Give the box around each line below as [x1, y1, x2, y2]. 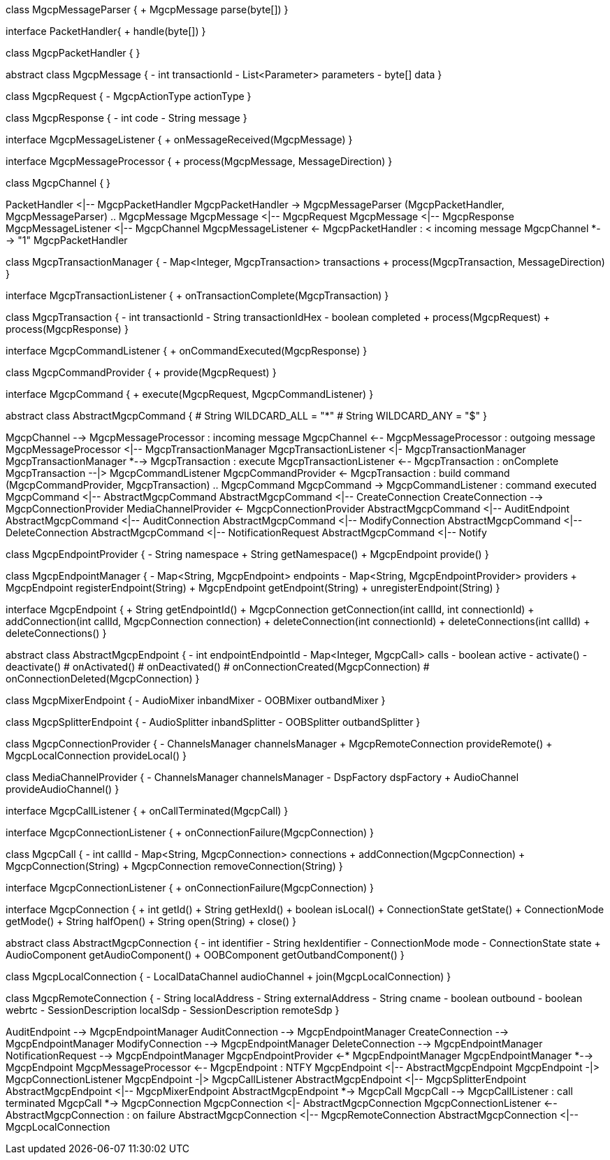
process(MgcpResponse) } [6, 323, 129, 335]
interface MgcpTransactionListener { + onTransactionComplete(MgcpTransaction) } [6, 289, 389, 301]
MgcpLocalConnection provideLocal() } [6, 750, 187, 761]
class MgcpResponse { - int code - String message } [6, 112, 247, 124]
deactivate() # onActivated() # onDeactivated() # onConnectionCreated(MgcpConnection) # [6, 661, 430, 673]
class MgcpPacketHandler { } [6, 47, 140, 59]
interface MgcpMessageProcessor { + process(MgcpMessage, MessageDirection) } [6, 155, 393, 167]
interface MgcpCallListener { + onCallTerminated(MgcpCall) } [6, 805, 289, 817]
